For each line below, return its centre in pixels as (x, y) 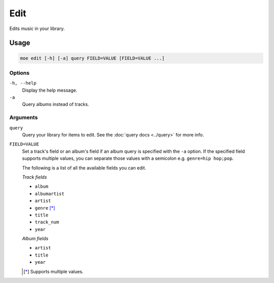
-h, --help (23, 83)
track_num (47, 222)
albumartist (49, 194)
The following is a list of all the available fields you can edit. (84, 167)
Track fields (35, 177)
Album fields (35, 239)
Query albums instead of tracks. (56, 104)
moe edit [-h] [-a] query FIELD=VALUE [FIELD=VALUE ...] (92, 58)
